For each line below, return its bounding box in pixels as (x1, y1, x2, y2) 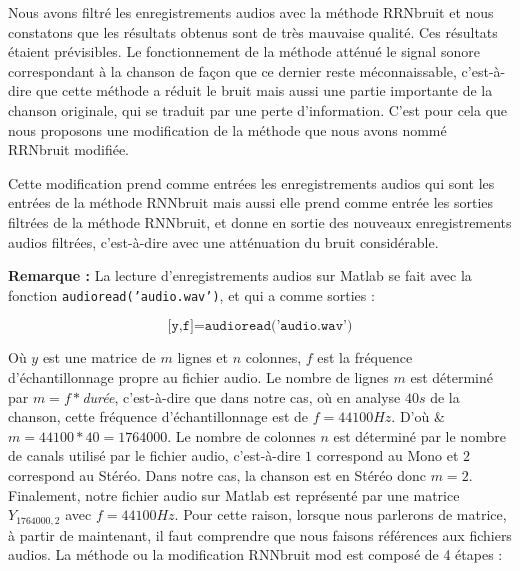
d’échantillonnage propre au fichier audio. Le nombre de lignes (8, 366, 389, 387)
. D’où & (391, 406, 445, 427)
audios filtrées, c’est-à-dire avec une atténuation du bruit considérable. (8, 231, 439, 252)
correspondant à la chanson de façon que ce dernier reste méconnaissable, (8, 60, 457, 81)
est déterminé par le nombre (333, 425, 506, 446)
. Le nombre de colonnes (167, 425, 316, 446)
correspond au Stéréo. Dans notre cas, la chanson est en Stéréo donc (8, 464, 427, 485)
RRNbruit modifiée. (8, 139, 130, 160)
